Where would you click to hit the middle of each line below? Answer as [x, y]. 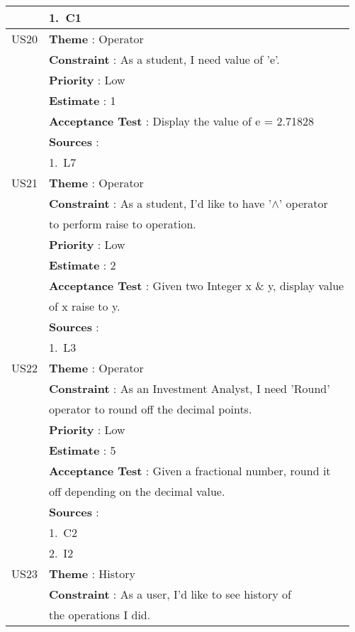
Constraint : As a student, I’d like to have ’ [160, 203]
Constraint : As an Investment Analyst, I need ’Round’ [189, 388]
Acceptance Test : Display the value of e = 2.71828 [181, 121]
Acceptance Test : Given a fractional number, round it [190, 471]
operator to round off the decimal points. [150, 409]
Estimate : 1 [82, 100]
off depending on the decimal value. [137, 491]
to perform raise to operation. [122, 224]
